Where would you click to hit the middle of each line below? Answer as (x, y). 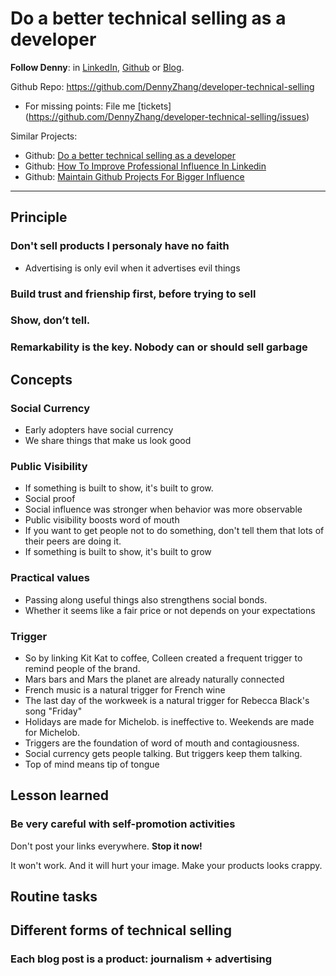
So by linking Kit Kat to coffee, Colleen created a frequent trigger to (163, 658)
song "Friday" (53, 711)
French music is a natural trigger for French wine (125, 689)
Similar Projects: (44, 136)
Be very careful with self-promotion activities (123, 824)
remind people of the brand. (82, 668)
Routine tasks (54, 897)
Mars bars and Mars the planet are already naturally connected (154, 679)
